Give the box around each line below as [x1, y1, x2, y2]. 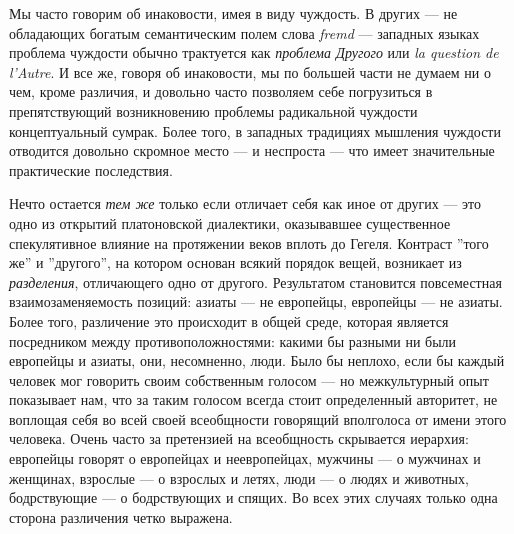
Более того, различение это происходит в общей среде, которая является [9, 310, 449, 331]
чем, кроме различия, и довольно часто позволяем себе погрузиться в [9, 81, 433, 102]
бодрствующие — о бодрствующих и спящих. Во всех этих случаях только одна [9, 487, 498, 508]
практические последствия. [9, 159, 173, 180]
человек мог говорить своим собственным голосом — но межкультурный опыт [9, 369, 489, 390]
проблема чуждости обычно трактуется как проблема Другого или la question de [9, 42, 499, 63]
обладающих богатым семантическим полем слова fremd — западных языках [9, 22, 480, 43]
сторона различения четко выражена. [9, 506, 233, 527]
